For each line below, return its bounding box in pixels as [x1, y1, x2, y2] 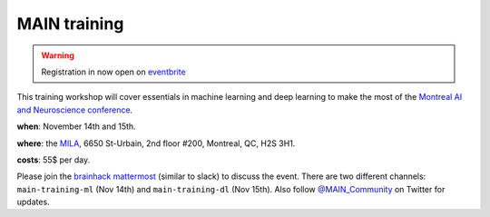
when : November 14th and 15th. [16, 121, 136, 132]
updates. [16, 196, 50, 208]
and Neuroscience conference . [16, 104, 133, 115]
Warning [41, 50, 74, 61]
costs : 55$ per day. [16, 154, 91, 165]
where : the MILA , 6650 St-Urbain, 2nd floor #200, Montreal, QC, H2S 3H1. [16, 137, 296, 149]
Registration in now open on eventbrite [41, 66, 186, 77]
